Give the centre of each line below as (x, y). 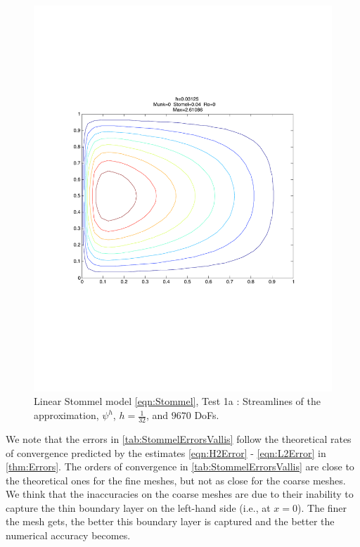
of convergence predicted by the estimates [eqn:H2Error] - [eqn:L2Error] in (166, 452)
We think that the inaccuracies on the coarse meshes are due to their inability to (180, 494)
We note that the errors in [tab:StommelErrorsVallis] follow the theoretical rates (179, 438)
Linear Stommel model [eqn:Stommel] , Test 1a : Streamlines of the (177, 401)
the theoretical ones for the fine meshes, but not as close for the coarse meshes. (176, 480)
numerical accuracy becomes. (68, 535)
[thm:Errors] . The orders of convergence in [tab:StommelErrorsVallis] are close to (180, 466)
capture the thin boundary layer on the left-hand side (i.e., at (138, 507)
